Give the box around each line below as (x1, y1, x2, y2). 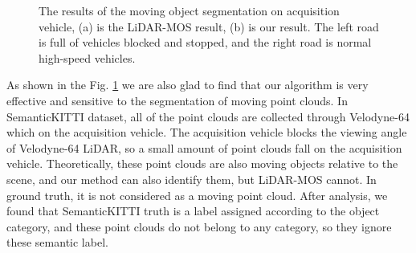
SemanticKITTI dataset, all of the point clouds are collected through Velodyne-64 (6, 108, 410, 124)
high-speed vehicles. (39, 49, 136, 66)
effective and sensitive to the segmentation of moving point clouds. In (6, 92, 348, 108)
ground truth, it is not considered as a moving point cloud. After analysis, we (6, 186, 388, 203)
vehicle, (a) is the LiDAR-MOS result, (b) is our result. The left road (39, 18, 379, 35)
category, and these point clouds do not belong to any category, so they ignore (6, 218, 392, 235)
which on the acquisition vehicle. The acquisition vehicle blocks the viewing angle (6, 124, 407, 141)
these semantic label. (6, 234, 108, 251)
